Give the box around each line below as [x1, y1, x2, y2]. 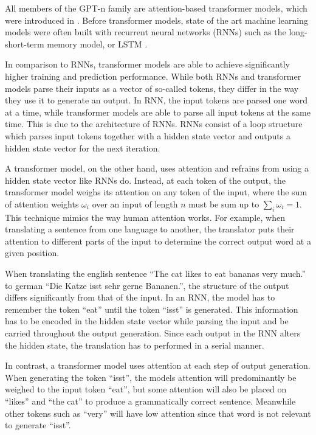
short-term [5, 37, 44, 50]
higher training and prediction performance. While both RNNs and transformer [5, 69, 301, 82]
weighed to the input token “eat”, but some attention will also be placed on [5, 383, 287, 395]
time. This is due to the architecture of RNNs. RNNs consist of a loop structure [5, 117, 303, 130]
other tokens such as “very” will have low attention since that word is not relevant [5, 406, 311, 419]
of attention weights [5, 197, 79, 210]
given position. [5, 246, 60, 259]
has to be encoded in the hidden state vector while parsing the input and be [5, 315, 289, 327]
